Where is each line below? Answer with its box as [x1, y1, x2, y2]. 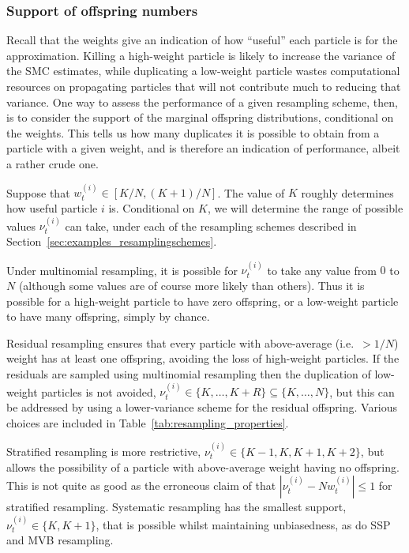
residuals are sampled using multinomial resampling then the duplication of [6, 365, 371, 382]
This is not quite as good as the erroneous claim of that [6, 477, 276, 494]
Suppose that [6, 184, 70, 201]
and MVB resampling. [6, 532, 114, 548]
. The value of [217, 184, 285, 201]
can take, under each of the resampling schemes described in [65, 217, 357, 234]
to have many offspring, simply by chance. [6, 308, 210, 325]
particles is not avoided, [41, 383, 156, 400]
